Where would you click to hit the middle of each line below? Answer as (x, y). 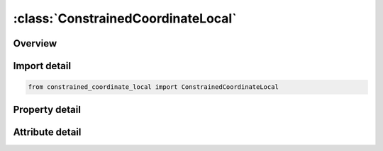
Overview (35, 43)
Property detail (47, 109)
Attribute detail (47, 132)
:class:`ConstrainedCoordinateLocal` (125, 18)
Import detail (42, 66)
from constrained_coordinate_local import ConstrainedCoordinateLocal (154, 87)
